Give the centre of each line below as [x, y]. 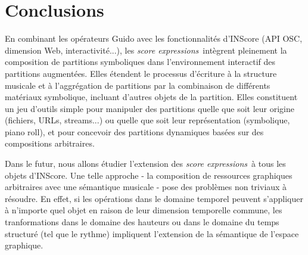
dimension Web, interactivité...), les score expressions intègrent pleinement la [146, 50]
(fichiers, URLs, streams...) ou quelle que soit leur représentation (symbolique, [147, 120]
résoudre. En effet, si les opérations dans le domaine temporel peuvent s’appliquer [154, 198]
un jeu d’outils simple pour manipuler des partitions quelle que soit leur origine [150, 108]
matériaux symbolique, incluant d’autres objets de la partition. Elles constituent [151, 97]
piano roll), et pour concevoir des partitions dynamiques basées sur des [134, 131]
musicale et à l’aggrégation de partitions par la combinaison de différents [138, 85]
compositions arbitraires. [50, 143]
